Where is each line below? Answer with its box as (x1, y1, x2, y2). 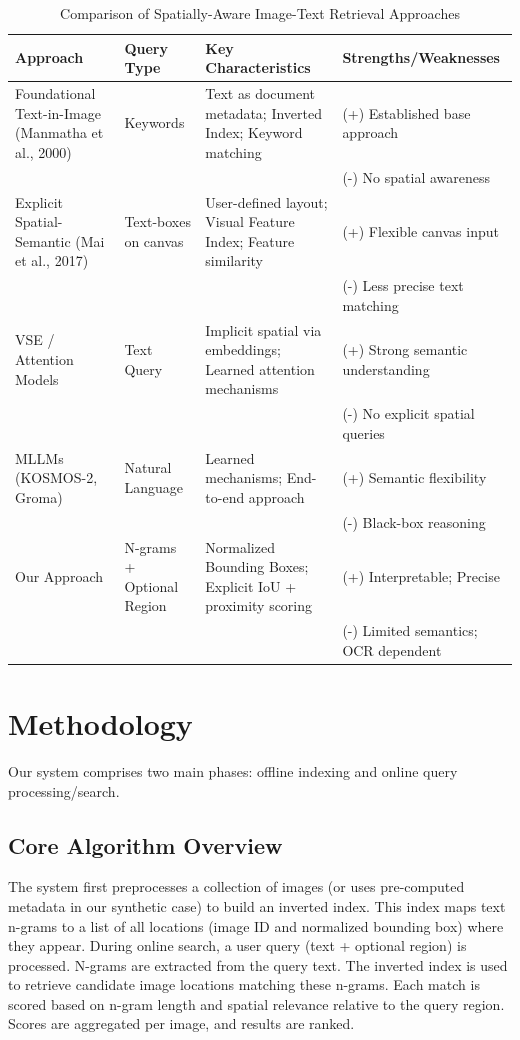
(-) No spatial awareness (342, 166, 491, 187)
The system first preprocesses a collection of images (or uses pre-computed (8, 876, 465, 897)
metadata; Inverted (205, 102, 323, 123)
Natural (124, 457, 172, 478)
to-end (205, 486, 245, 507)
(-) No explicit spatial (342, 403, 475, 424)
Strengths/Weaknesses (342, 47, 500, 68)
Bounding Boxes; (205, 556, 309, 577)
